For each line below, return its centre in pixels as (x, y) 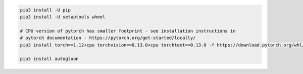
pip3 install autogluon (49, 59)
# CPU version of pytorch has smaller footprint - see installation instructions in (128, 31)
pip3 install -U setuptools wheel (63, 17)
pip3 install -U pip (45, 10)
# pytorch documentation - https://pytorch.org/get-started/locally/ (108, 38)
